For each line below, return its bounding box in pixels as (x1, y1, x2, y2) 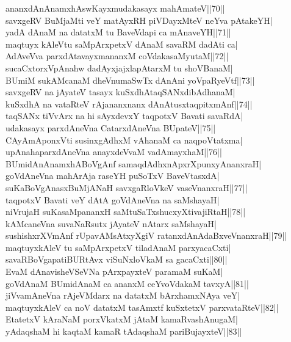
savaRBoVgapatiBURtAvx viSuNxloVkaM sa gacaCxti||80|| (5, 253, 228, 266)
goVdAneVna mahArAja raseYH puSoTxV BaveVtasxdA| (5, 169, 220, 182)
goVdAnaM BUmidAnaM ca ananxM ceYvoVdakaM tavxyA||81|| (5, 277, 249, 289)
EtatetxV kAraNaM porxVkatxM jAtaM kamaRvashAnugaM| (5, 313, 238, 326)
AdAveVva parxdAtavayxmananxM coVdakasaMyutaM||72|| (5, 49, 229, 62)
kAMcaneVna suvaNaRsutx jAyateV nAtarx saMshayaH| (5, 217, 217, 230)
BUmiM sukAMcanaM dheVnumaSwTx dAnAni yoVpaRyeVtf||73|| (5, 73, 255, 86)
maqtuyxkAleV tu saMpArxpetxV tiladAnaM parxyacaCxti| (5, 241, 231, 253)
